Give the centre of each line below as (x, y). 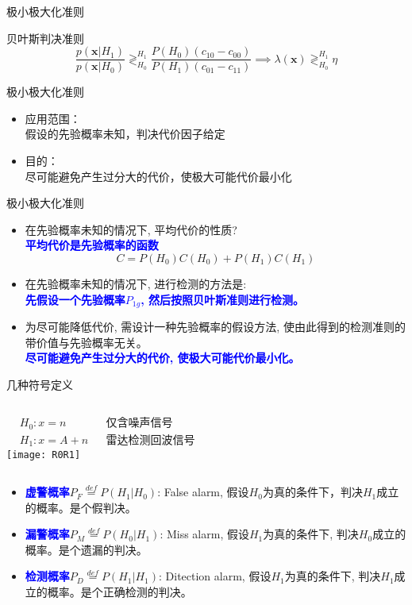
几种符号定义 (40, 384)
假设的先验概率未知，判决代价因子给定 (125, 134)
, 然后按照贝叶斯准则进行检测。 (222, 299)
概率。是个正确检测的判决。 (119, 592)
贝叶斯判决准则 (45, 38)
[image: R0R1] (44, 455)
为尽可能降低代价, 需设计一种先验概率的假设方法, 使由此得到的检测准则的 (215, 327)
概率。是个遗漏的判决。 (86, 549)
